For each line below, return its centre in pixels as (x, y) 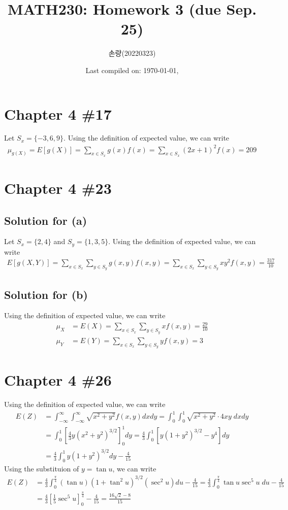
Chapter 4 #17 (58, 113)
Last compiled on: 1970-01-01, (132, 70)
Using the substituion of (42, 468)
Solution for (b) (46, 294)
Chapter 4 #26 (58, 380)
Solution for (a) (46, 220)
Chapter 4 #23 (58, 188)
